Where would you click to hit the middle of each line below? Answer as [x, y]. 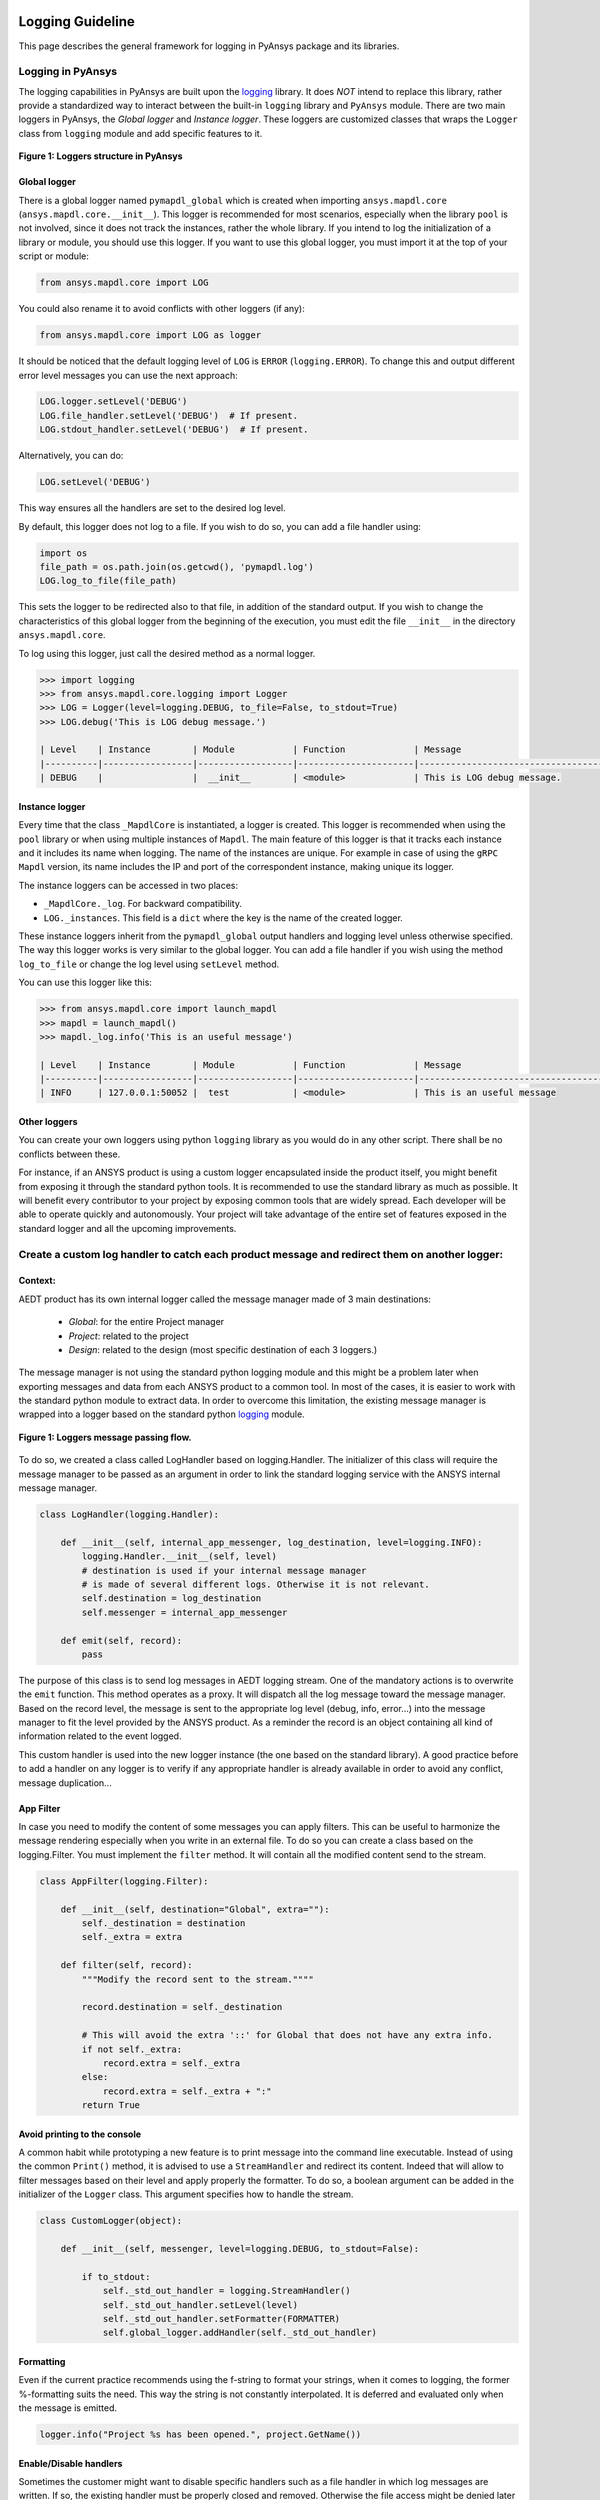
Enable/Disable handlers [70, 2463]
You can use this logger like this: [85, 982]
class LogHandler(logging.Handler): [129, 1514]
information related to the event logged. [100, 1736]
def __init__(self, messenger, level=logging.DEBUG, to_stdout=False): [240, 2248]
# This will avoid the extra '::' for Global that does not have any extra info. [287, 2035]
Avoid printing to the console [80, 2134]
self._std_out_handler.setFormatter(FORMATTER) [221, 2318]
